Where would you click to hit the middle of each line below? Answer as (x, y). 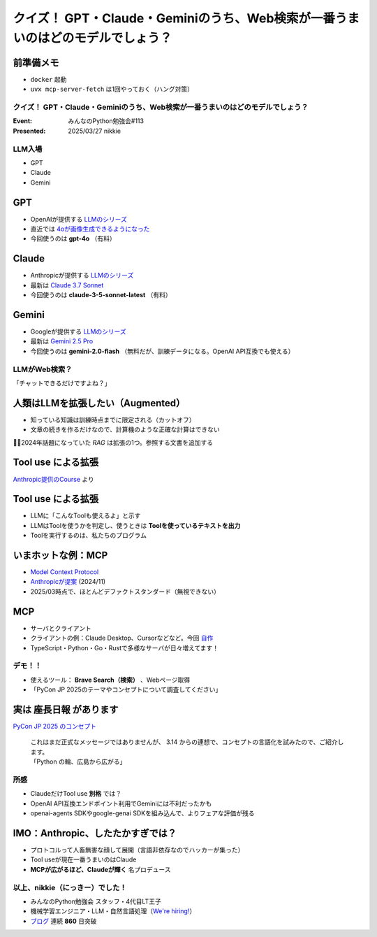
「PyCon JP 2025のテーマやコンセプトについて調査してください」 (126, 689)
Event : (23, 121)
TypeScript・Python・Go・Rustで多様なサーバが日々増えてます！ (125, 648)
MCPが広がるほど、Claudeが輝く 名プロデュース (101, 869)
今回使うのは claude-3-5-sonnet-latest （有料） (101, 295)
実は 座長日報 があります (66, 709)
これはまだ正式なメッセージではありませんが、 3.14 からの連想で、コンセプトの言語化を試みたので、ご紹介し (187, 742)
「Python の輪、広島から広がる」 (78, 761)
